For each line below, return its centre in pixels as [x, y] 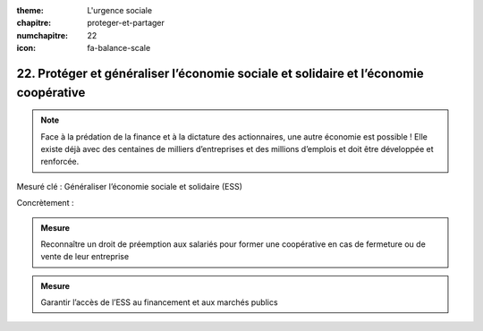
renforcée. [60, 162]
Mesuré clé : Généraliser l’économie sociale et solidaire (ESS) [130, 186]
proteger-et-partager [126, 23]
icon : [26, 48]
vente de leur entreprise [85, 257]
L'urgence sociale [119, 10]
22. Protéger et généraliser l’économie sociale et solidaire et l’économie [220, 73]
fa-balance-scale [119, 48]
